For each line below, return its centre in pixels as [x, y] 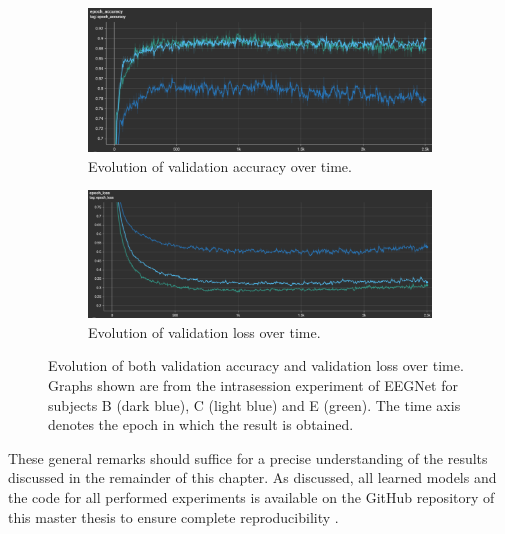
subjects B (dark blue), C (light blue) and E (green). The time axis [254, 404]
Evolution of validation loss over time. [204, 331]
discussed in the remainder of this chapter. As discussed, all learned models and [252, 477]
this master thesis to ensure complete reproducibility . [173, 516]
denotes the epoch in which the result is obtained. [201, 424]
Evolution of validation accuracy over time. [220, 165]
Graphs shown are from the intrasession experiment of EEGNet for [253, 385]
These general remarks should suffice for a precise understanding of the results [248, 457]
